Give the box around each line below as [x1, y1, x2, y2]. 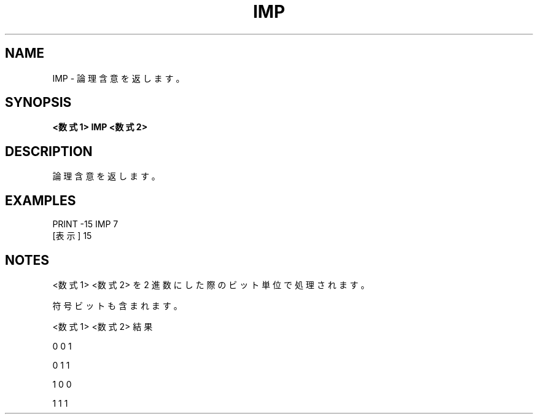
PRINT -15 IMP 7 [52, 219, 119, 230]
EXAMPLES [5, 192, 76, 208]
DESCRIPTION [5, 143, 93, 159]
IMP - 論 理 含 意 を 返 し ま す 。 [52, 72, 185, 84]
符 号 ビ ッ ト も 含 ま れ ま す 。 [52, 300, 182, 311]
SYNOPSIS [5, 95, 72, 111]
